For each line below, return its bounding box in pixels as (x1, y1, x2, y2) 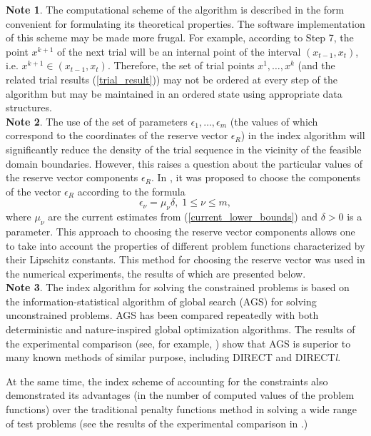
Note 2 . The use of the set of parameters (6, 113, 188, 128)
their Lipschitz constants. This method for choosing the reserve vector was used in (6, 252, 365, 267)
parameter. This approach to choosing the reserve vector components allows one (6, 223, 355, 238)
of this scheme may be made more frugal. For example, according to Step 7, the (6, 30, 354, 45)
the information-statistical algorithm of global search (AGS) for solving (6, 293, 317, 308)
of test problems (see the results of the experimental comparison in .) (6, 415, 308, 430)
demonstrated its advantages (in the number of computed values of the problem (6, 387, 355, 402)
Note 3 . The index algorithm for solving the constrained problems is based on (6, 280, 350, 295)
